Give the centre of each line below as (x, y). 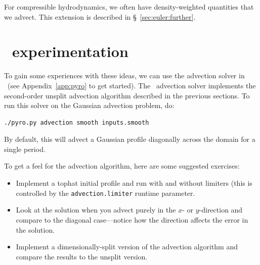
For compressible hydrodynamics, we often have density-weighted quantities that (129, 7)
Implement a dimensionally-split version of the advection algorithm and (127, 247)
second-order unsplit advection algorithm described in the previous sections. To (127, 95)
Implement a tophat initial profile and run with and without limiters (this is (134, 183)
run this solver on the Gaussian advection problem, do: (89, 105)
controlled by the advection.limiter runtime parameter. (105, 193)
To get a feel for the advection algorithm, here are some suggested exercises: (122, 166)
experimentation (70, 51)
